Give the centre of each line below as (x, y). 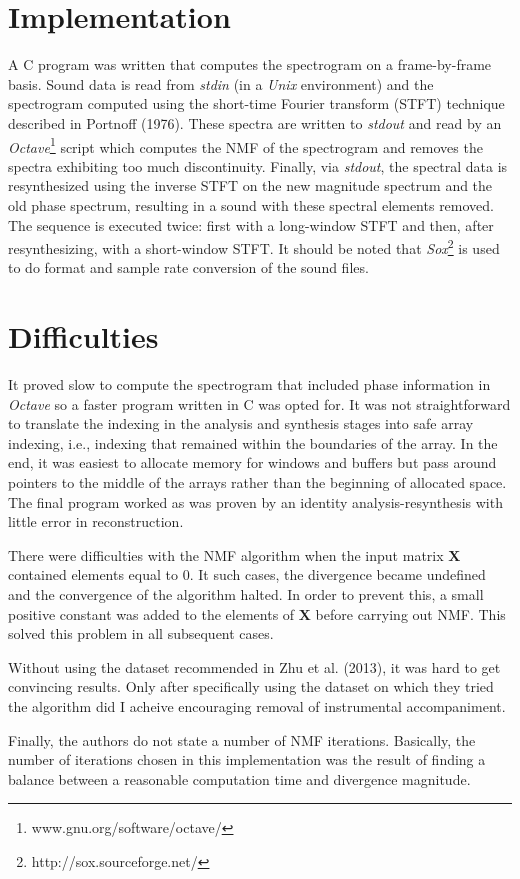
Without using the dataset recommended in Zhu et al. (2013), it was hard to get (254, 666)
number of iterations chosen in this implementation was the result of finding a (247, 759)
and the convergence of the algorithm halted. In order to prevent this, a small (246, 594)
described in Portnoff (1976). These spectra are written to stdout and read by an (255, 122)
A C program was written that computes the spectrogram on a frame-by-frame (250, 64)
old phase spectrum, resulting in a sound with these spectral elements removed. (251, 204)
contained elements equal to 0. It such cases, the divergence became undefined (247, 574)
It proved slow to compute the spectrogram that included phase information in (249, 384)
